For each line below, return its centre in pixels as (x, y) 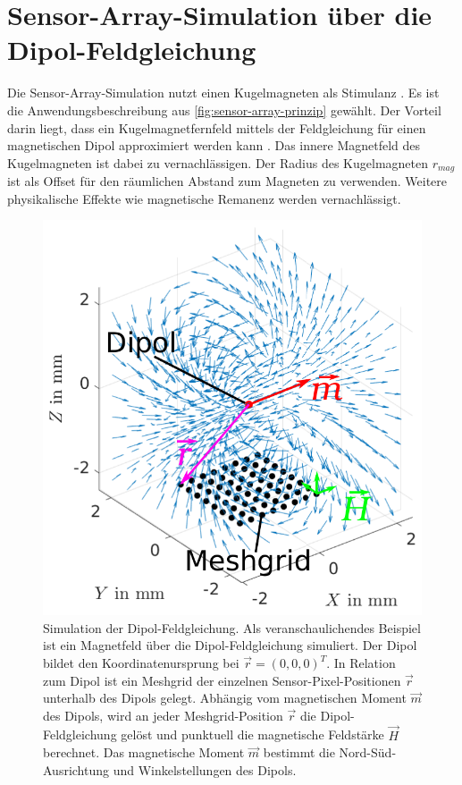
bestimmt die (299, 752)
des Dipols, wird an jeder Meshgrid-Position (163, 715)
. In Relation (361, 663)
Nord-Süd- (368, 752)
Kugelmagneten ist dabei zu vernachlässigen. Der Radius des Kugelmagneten (218, 162)
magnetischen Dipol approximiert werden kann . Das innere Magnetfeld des (214, 145)
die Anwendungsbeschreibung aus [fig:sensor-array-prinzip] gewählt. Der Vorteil (224, 110)
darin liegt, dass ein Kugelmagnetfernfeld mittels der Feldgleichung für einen (217, 127)
